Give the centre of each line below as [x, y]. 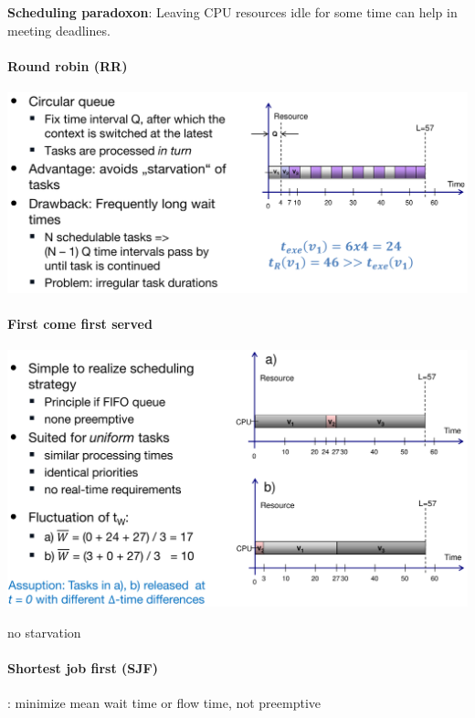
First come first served [80, 324]
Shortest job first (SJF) [83, 668]
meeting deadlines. [59, 30]
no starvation [44, 632]
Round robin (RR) [68, 65]
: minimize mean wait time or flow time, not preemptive [164, 703]
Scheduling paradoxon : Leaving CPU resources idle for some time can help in [232, 12]
